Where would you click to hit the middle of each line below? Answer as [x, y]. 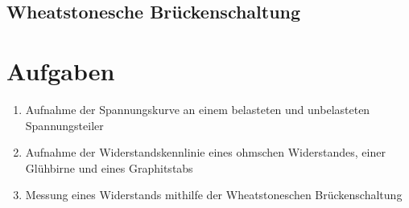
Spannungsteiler [64, 125]
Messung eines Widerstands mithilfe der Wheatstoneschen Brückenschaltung [214, 195]
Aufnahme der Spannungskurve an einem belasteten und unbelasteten [198, 109]
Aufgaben [61, 70]
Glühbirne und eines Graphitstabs [109, 167]
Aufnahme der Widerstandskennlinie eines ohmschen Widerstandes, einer [205, 152]
